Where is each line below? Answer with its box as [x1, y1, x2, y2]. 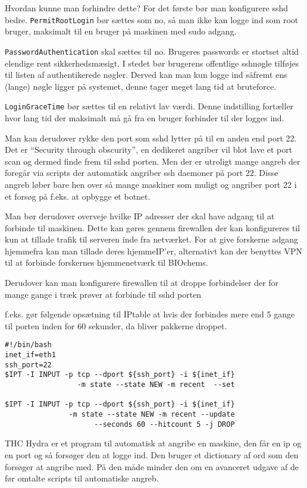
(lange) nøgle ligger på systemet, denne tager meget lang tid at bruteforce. [5, 80, 277, 92]
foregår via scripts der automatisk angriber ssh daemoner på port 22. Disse [5, 166, 278, 179]
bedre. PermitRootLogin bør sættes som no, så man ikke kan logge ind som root [5, 13, 299, 26]
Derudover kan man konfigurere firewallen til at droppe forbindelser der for [5, 276, 278, 289]
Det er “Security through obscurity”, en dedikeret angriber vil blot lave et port [5, 143, 293, 156]
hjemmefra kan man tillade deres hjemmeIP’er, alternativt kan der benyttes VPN [5, 244, 303, 257]
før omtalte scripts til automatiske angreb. [5, 472, 159, 484]
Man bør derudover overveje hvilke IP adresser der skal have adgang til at [5, 210, 275, 222]
